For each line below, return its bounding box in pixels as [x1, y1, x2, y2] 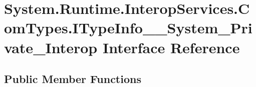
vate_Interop [4, 37, 98, 57]
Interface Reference [102, 37, 240, 57]
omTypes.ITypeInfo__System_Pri [4, 17, 252, 38]
